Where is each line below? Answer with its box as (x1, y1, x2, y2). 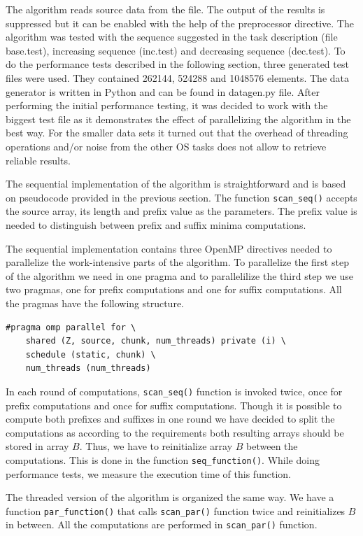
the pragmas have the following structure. (6, 295, 184, 310)
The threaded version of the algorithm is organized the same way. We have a (6, 490, 334, 505)
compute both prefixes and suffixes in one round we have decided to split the (6, 411, 335, 426)
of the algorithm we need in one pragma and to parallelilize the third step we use (6, 268, 353, 283)
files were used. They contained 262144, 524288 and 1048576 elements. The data (6, 70, 349, 85)
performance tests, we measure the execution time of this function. (6, 466, 291, 481)
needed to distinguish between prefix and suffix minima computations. (6, 217, 306, 232)
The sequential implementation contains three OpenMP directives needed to (6, 241, 332, 255)
